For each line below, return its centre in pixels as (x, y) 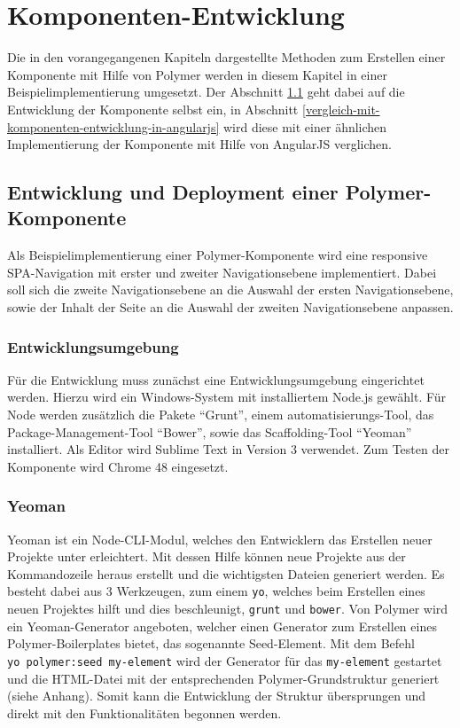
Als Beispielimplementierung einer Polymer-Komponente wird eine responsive (218, 255)
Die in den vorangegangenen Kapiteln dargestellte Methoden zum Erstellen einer (226, 57)
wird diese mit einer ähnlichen (305, 126)
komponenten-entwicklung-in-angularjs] (113, 126)
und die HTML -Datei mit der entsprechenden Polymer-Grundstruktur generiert (223, 678)
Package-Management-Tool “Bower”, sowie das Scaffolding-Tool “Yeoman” (210, 431)
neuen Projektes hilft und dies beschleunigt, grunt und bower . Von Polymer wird (228, 609)
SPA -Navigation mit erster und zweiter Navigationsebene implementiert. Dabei (222, 272)
